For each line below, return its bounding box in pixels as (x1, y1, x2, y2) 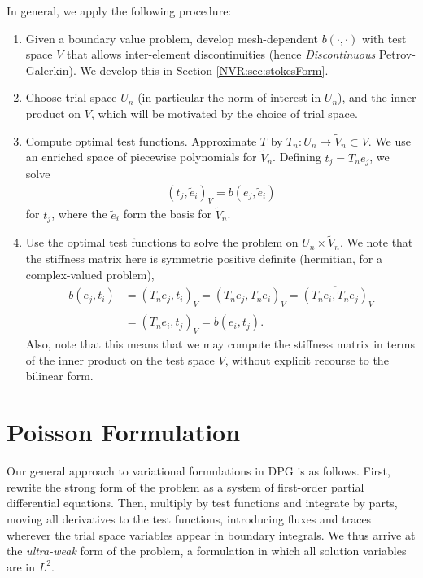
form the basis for (123, 205, 211, 222)
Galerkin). (25, 61, 76, 78)
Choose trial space (25, 89, 117, 106)
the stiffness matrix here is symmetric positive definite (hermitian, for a (25, 249, 382, 266)
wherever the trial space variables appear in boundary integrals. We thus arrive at (7, 526, 416, 543)
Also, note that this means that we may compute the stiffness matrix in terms (25, 335, 415, 352)
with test (361, 29, 407, 46)
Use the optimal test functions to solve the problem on (25, 234, 299, 251)
